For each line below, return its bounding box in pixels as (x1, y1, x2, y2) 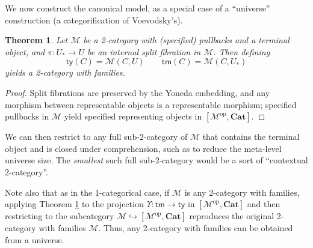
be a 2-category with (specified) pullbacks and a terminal (83, 34, 290, 46)
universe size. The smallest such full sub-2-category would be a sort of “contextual (5, 154, 308, 166)
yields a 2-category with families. (5, 66, 125, 79)
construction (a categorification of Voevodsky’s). (5, 13, 183, 26)
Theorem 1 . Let (5, 34, 68, 46)
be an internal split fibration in (87, 45, 201, 58)
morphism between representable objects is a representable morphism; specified (5, 98, 297, 110)
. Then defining (213, 45, 270, 58)
